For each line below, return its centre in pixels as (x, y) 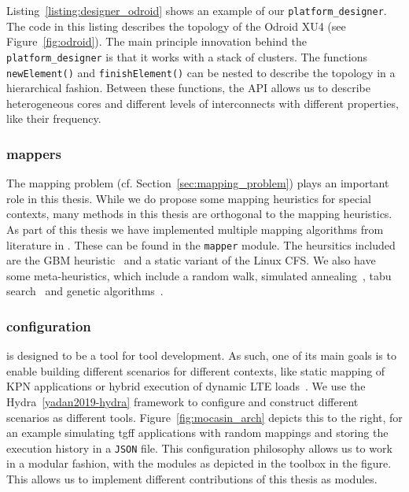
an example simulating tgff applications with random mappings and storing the (197, 433)
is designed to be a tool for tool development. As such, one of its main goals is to (201, 355)
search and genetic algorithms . (85, 291)
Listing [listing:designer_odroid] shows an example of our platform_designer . (197, 10)
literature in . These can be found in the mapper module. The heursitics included (201, 244)
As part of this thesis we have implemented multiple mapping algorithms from (195, 229)
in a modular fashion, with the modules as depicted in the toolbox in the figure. (199, 463)
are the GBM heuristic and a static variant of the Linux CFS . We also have (191, 260)
